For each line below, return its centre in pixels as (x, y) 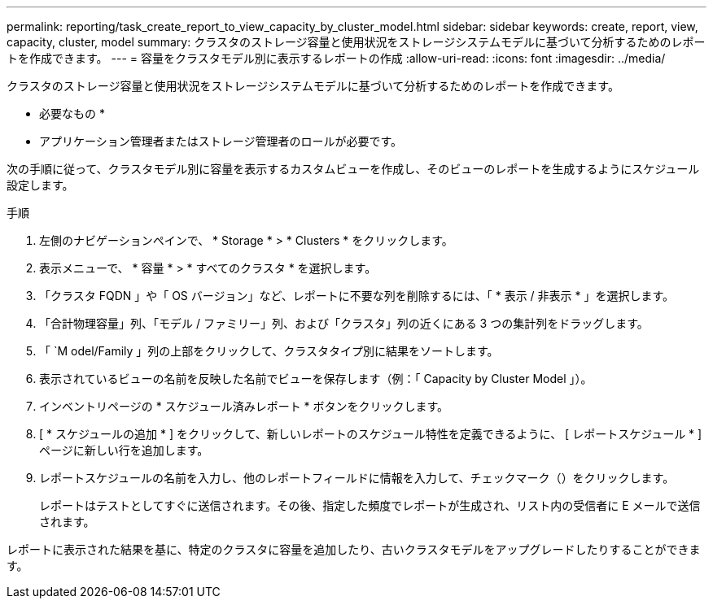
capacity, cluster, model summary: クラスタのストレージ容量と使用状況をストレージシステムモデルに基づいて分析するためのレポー (356, 42)
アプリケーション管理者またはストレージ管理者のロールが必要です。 (221, 141)
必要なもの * (72, 113)
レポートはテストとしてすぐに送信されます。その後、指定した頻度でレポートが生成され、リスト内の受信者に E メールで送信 (370, 505)
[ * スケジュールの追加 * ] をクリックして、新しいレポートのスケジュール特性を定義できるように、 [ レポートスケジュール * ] (371, 434)
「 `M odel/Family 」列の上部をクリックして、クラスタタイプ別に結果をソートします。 (269, 351)
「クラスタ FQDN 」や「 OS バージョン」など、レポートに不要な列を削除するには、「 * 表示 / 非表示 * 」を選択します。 (357, 296)
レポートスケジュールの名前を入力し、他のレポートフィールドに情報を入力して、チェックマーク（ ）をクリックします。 (357, 478)
